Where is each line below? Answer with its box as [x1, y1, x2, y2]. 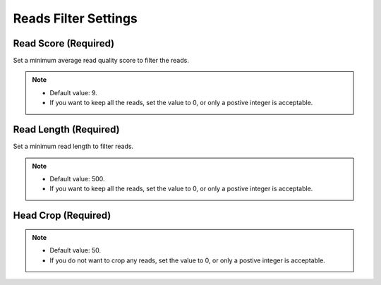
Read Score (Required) [13, 37, 115, 49]
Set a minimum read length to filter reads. [13, 142, 134, 151]
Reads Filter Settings [13, 11, 138, 26]
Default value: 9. [49, 88, 98, 97]
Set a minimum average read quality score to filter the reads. [13, 56, 190, 65]
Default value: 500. [49, 174, 105, 183]
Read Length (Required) [13, 123, 120, 135]
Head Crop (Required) [13, 210, 111, 222]
